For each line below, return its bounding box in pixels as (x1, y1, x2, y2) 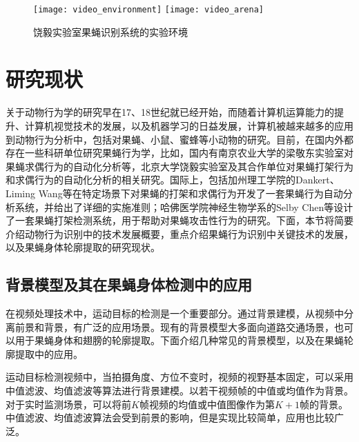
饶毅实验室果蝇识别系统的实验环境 (33, 24, 188, 39)
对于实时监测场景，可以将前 (6, 396, 131, 411)
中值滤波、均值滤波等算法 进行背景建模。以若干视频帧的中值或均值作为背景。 (6, 383, 353, 398)
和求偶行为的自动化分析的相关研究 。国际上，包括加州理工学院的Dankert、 (6, 172, 340, 187)
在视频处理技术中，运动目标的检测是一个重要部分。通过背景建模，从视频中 (6, 306, 344, 321)
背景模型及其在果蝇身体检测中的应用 (6, 274, 252, 295)
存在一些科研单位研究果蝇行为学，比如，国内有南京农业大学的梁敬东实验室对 (6, 145, 353, 160)
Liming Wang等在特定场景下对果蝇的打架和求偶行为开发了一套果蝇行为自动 (6, 185, 343, 200)
